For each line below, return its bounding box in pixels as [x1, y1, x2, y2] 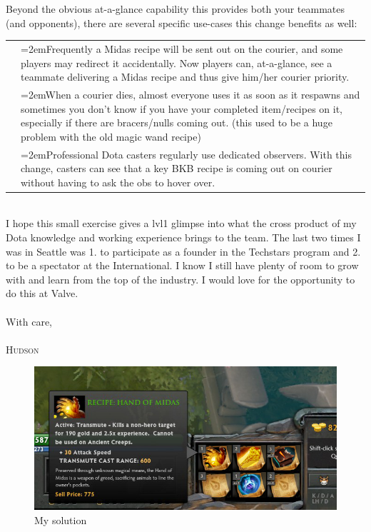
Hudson [6, 341, 39, 356]
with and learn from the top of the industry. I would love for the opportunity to [6, 271, 355, 286]
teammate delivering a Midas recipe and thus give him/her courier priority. [21, 69, 350, 84]
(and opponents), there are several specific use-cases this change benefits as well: [6, 15, 357, 30]
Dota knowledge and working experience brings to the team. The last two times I [6, 230, 361, 245]
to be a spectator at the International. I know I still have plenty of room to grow [6, 258, 359, 273]
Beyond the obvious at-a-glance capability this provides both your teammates [6, 1, 345, 16]
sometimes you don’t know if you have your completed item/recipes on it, [21, 101, 342, 116]
